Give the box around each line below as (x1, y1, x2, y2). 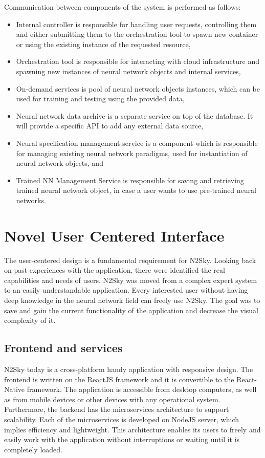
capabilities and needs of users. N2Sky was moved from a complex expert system (4, 274, 257, 285)
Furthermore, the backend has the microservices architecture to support (4, 404, 229, 415)
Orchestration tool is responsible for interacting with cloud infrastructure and (16, 56, 259, 67)
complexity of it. (4, 315, 56, 325)
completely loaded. (4, 444, 62, 454)
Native (4, 384, 25, 395)
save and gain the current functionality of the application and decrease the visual (4, 304, 258, 315)
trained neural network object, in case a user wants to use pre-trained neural (16, 185, 256, 195)
